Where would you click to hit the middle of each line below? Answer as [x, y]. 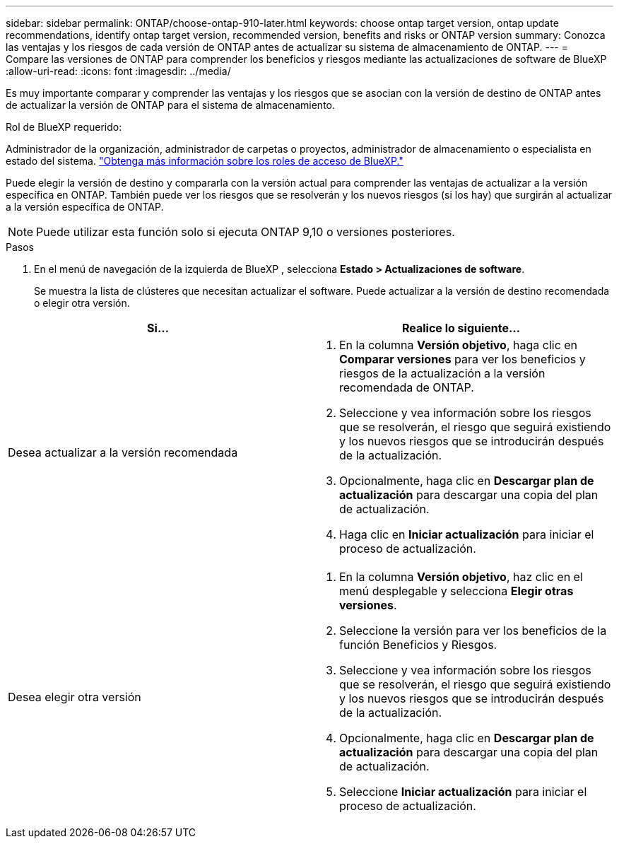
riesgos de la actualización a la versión [442, 373]
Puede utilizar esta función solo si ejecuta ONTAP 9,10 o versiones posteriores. [246, 232]
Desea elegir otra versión [75, 697]
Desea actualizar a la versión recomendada [123, 452]
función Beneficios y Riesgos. [418, 645]
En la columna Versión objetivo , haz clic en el [461, 577]
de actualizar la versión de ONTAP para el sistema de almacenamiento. [171, 105]
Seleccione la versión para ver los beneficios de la [473, 631]
